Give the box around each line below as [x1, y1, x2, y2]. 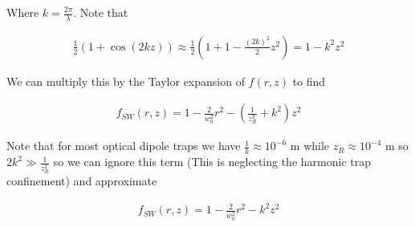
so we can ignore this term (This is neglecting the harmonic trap [53, 153, 371, 170]
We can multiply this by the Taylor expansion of [6, 72, 245, 89]
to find [292, 72, 326, 89]
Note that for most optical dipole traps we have [6, 137, 241, 154]
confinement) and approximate [6, 172, 157, 189]
